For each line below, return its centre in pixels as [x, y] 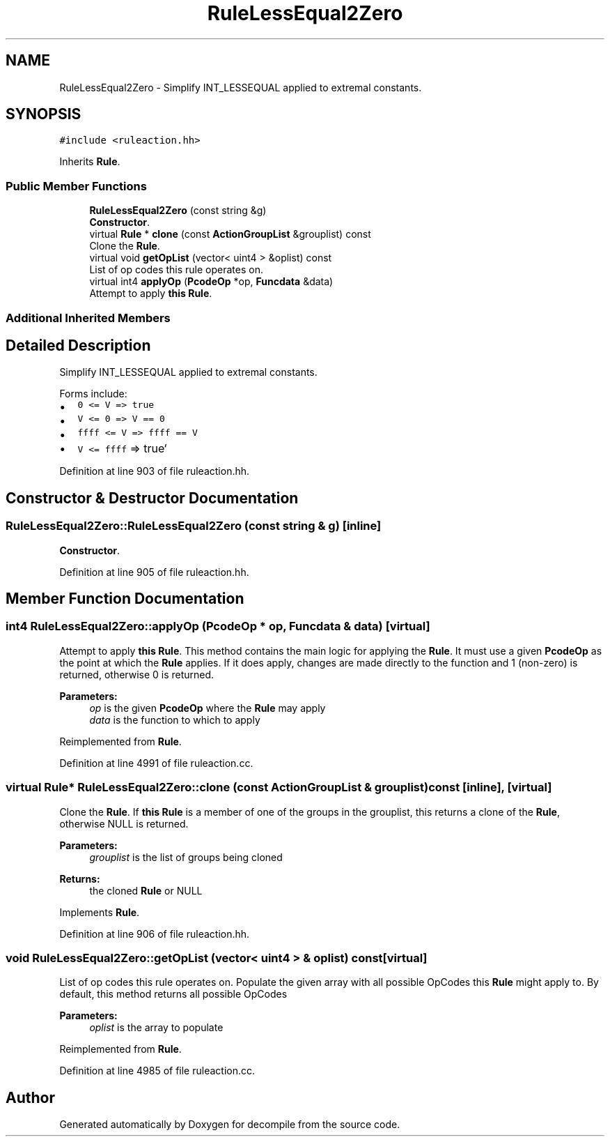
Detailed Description [78, 345]
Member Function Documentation [125, 599]
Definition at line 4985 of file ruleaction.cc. [157, 1071]
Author [30, 1097]
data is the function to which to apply [175, 720]
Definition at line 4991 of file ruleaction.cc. [156, 763]
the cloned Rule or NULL [146, 890]
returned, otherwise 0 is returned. [137, 674]
